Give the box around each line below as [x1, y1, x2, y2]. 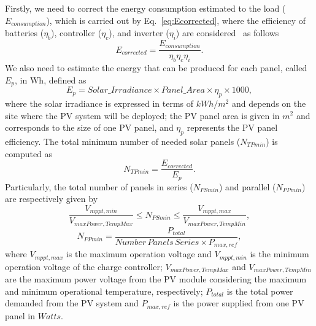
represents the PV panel [187, 121, 278, 134]
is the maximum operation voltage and [66, 247, 212, 260]
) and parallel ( [218, 180, 276, 193]
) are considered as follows [175, 26, 279, 39]
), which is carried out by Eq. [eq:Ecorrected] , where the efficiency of [46, 14, 306, 26]
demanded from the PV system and [5, 297, 139, 309]
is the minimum [250, 247, 309, 260]
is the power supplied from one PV [173, 297, 304, 309]
